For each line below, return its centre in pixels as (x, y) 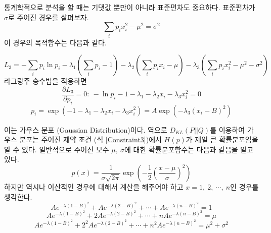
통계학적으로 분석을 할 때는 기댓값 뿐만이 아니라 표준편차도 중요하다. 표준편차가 (130, 7)
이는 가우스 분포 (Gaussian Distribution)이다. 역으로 (86, 129)
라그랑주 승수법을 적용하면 (46, 81)
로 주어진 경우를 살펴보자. (49, 17)
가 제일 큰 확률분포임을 (222, 139)
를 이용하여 (228, 129)
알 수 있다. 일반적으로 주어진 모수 (57, 149)
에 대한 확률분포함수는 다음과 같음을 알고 (189, 149)
